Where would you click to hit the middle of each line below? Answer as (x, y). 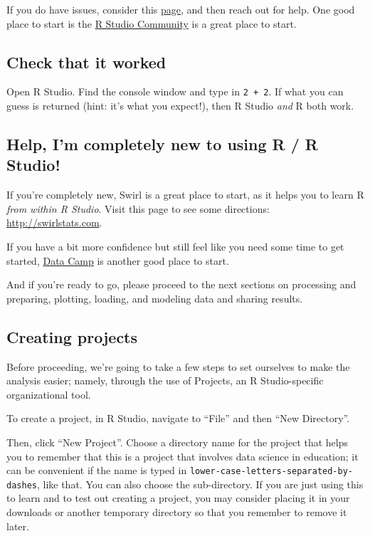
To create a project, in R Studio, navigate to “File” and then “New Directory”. (178, 418)
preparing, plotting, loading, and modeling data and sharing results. (155, 298)
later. (18, 526)
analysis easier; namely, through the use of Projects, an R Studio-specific (165, 380)
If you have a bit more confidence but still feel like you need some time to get (175, 247)
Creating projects (72, 336)
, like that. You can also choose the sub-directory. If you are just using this (200, 484)
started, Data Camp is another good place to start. (118, 260)
